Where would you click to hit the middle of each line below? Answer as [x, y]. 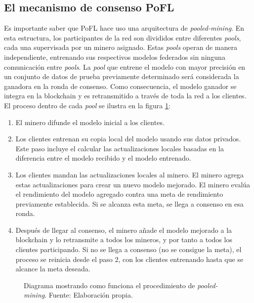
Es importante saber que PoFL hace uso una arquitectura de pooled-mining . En [124, 28]
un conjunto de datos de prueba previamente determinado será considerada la [122, 76]
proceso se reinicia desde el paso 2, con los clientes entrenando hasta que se [129, 259]
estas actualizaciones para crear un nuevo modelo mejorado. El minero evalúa [133, 184]
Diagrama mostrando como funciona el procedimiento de [109, 285]
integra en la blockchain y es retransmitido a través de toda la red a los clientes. [125, 96]
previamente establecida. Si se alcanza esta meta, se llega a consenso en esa [129, 203]
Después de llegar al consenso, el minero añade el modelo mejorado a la [124, 230]
